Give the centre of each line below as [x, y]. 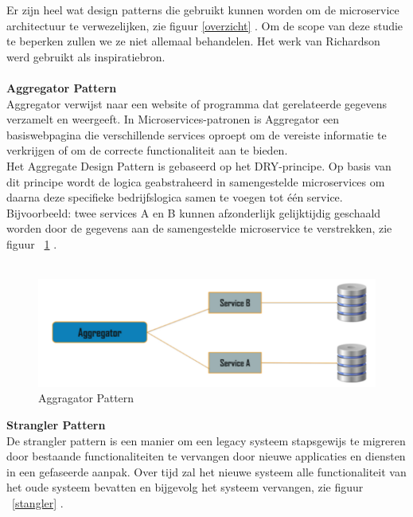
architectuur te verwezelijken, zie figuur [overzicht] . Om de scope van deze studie [205, 25]
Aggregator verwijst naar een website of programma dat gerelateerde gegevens [197, 103]
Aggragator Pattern [86, 398]
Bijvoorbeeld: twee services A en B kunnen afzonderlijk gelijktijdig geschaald [194, 212]
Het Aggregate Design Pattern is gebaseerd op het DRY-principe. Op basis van [199, 165]
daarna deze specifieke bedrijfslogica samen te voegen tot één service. [175, 197]
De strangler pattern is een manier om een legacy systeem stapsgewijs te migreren [206, 440]
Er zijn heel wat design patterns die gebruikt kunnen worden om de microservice [203, 10]
